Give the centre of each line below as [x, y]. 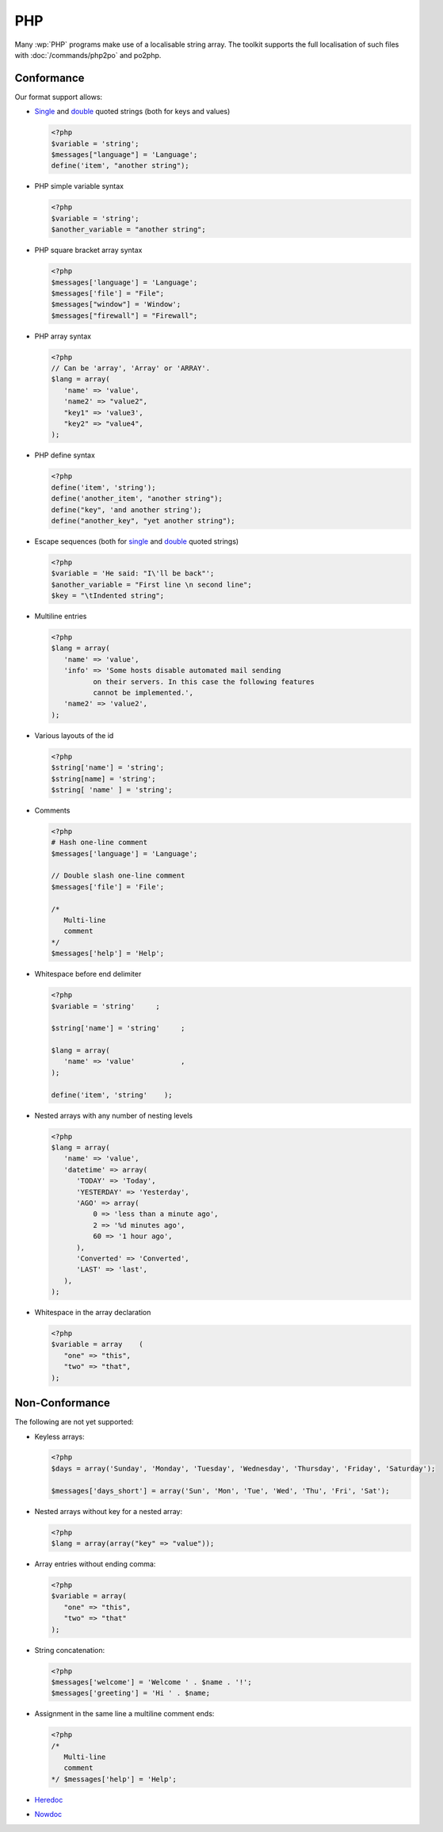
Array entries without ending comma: [95, 1564]
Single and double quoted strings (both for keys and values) [132, 112]
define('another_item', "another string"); [137, 499]
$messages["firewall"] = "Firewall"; [124, 316]
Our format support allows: [59, 97]
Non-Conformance [63, 1403]
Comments [52, 810]
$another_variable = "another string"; [128, 229]
